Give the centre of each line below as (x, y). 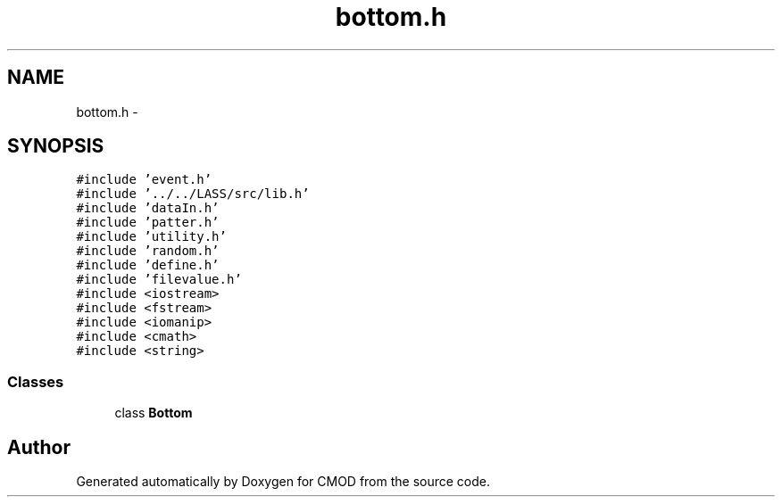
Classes (36, 381)
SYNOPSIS (56, 146)
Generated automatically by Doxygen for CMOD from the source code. (283, 482)
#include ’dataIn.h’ (148, 208)
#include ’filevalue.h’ (159, 280)
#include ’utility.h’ (151, 237)
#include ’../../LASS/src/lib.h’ (193, 194)
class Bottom (154, 413)
